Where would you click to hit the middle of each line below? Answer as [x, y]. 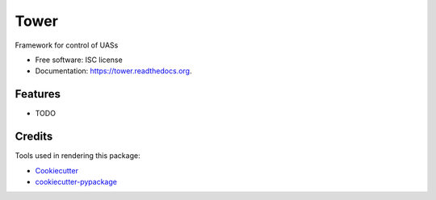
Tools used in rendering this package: [78, 156]
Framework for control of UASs [67, 45]
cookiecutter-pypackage [76, 181]
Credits [34, 137]
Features [38, 94]
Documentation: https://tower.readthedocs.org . [113, 71]
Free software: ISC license [79, 60]
